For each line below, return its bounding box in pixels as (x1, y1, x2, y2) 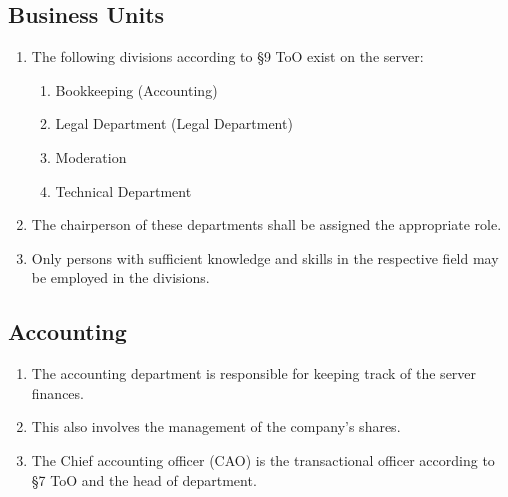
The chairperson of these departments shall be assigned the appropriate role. (31, 214, 502, 235)
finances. (31, 382, 84, 403)
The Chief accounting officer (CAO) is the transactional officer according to (31, 449, 495, 470)
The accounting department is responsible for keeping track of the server (31, 363, 477, 384)
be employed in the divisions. (31, 267, 210, 288)
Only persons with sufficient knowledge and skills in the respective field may (31, 247, 499, 268)
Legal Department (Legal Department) (55, 113, 293, 134)
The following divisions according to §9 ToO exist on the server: (31, 46, 424, 67)
